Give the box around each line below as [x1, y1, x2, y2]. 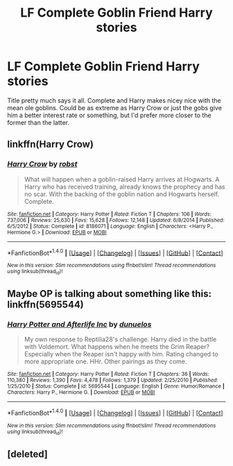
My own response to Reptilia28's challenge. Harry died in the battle [24, 335, 217, 344]
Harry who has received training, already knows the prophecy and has [24, 182, 225, 191]
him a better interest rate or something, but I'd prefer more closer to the [7, 111, 212, 119]
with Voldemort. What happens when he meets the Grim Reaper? [24, 343, 210, 351]
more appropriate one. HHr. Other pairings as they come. [24, 357, 187, 365]
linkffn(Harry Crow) [7, 139, 94, 150]
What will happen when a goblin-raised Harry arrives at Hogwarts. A [24, 175, 220, 183]
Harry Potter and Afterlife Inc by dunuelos [7, 319, 152, 329]
